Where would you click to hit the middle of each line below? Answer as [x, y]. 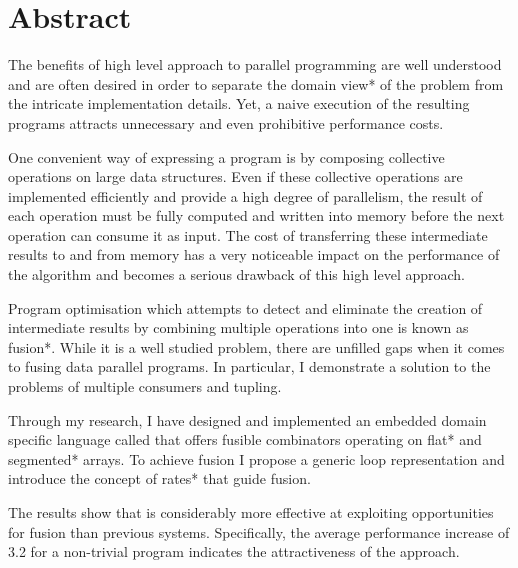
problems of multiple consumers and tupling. [145, 386]
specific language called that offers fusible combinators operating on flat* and [245, 439]
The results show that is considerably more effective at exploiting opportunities [251, 512]
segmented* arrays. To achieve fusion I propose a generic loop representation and [256, 458]
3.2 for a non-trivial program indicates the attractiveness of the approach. [234, 551]
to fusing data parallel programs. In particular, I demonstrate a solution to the [249, 366]
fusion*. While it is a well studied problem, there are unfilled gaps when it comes [256, 346]
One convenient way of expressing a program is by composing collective [226, 156]
